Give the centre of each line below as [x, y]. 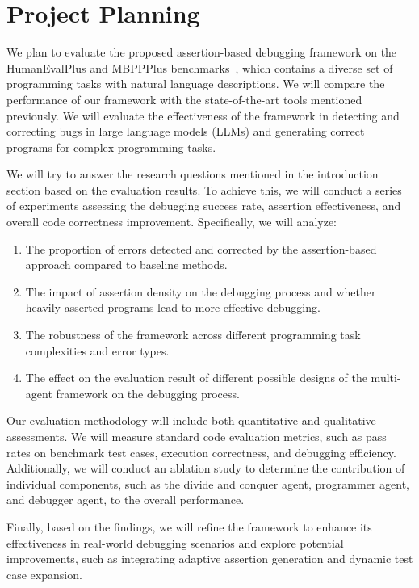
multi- [386, 378]
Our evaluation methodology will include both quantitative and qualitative [191, 420]
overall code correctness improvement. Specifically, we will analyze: [172, 222]
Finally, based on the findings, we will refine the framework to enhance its [189, 526]
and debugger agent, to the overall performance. [126, 500]
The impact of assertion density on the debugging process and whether [201, 291]
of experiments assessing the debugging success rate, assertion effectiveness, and [204, 206]
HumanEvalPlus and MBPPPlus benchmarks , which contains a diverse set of [200, 67]
